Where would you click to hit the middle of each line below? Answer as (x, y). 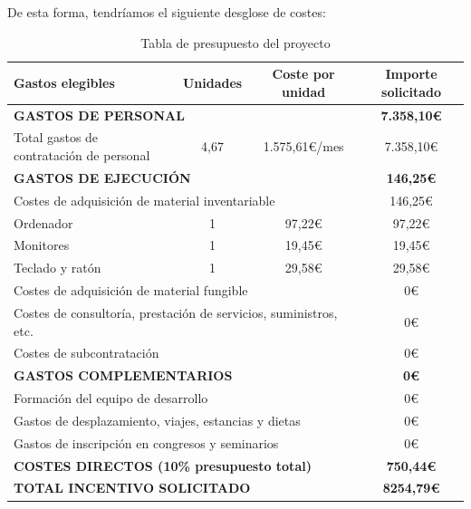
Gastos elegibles (64, 82)
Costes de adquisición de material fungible (131, 290)
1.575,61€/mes (303, 146)
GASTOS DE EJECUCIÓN (102, 177)
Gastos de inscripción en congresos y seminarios (146, 442)
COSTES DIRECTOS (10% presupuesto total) (163, 465)
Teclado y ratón (58, 268)
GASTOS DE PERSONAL (99, 115)
